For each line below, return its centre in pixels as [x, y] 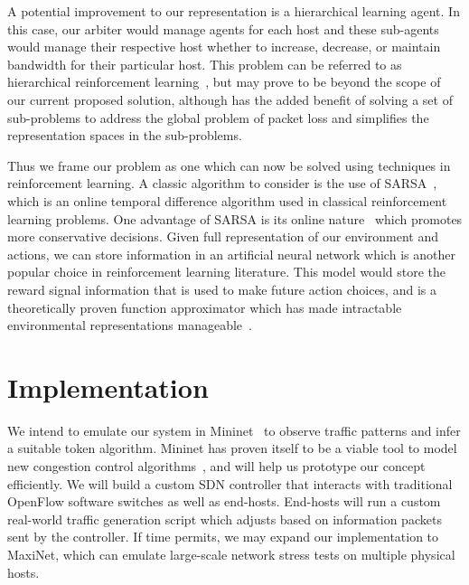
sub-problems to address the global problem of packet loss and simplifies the [218, 117]
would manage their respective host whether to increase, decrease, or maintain [224, 47]
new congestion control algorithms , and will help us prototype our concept [216, 466]
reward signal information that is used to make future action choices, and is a [222, 289]
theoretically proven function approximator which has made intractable [205, 307]
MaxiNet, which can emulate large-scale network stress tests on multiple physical [231, 554]
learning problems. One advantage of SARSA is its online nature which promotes [235, 218]
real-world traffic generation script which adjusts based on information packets [225, 519]
